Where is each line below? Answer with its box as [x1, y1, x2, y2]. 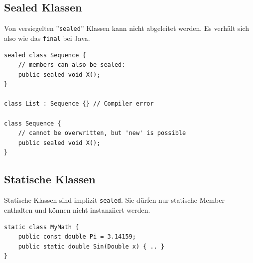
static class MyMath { [4, 223, 79, 231]
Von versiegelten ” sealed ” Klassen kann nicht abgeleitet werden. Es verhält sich [4, 23, 250, 33]
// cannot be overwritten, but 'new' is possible [18, 130, 186, 137]
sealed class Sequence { [4, 51, 86, 59]
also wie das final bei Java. [4, 32, 90, 43]
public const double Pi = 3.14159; [18, 233, 136, 241]
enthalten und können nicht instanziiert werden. [4, 204, 150, 215]
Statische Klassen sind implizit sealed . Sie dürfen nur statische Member [4, 195, 225, 205]
